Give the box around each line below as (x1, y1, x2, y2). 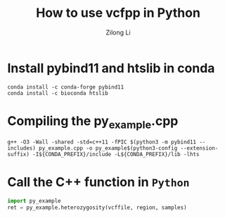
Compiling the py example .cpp (7, 113, 179, 132)
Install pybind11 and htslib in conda (7, 60, 215, 76)
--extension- (180, 145, 219, 152)
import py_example (7, 198, 61, 205)
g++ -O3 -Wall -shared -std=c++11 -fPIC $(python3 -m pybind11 (7, 139, 197, 146)
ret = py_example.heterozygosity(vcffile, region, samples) (7, 204, 188, 212)
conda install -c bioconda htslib (7, 89, 109, 96)
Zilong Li (105, 28, 131, 37)
